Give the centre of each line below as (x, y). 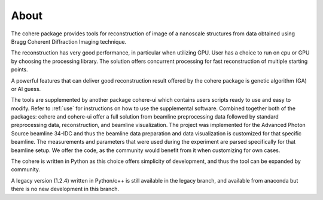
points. (19, 69)
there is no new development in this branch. (65, 189)
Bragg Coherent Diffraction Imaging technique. (69, 41)
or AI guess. (26, 89)
